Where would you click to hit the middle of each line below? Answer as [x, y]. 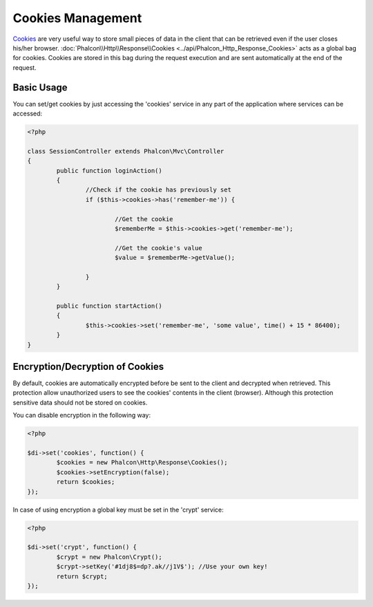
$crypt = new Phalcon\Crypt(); [109, 557]
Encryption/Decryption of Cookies [88, 367]
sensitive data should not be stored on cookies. [80, 402]
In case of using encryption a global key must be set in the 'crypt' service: [118, 510]
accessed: [28, 113]
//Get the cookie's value [159, 248]
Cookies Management [77, 18]
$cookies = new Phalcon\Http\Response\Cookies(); [142, 463]
